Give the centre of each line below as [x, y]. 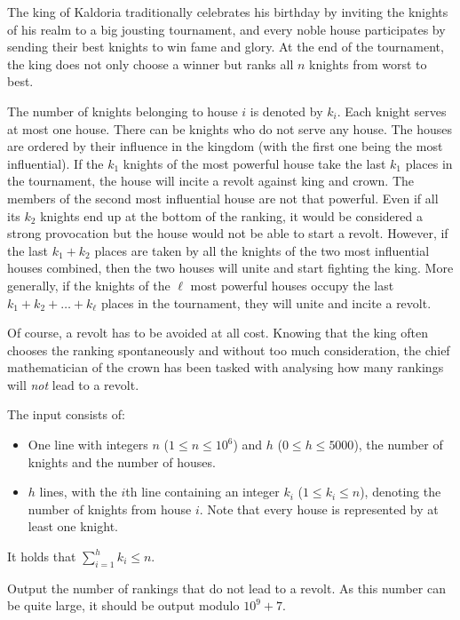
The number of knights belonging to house [123, 111]
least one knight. [73, 526]
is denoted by [286, 111]
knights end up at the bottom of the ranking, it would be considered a [231, 215]
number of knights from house [110, 509]
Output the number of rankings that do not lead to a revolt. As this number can [226, 588]
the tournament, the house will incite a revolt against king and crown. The [210, 181]
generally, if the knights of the [89, 285]
